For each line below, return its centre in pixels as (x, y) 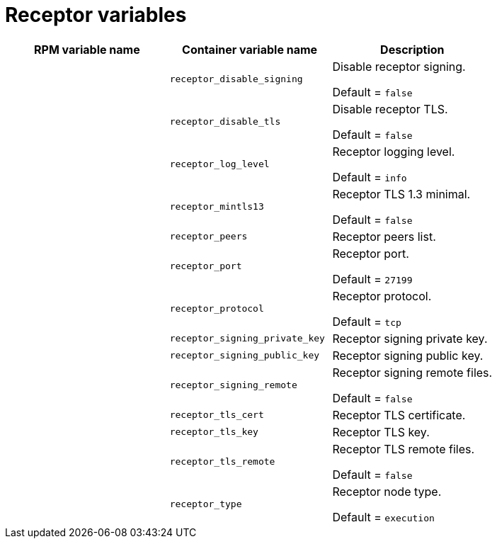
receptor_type (206, 504)
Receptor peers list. (384, 236)
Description (412, 49)
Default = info (370, 177)
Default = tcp (367, 321)
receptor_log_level (219, 164)
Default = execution (383, 517)
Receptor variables (96, 15)
